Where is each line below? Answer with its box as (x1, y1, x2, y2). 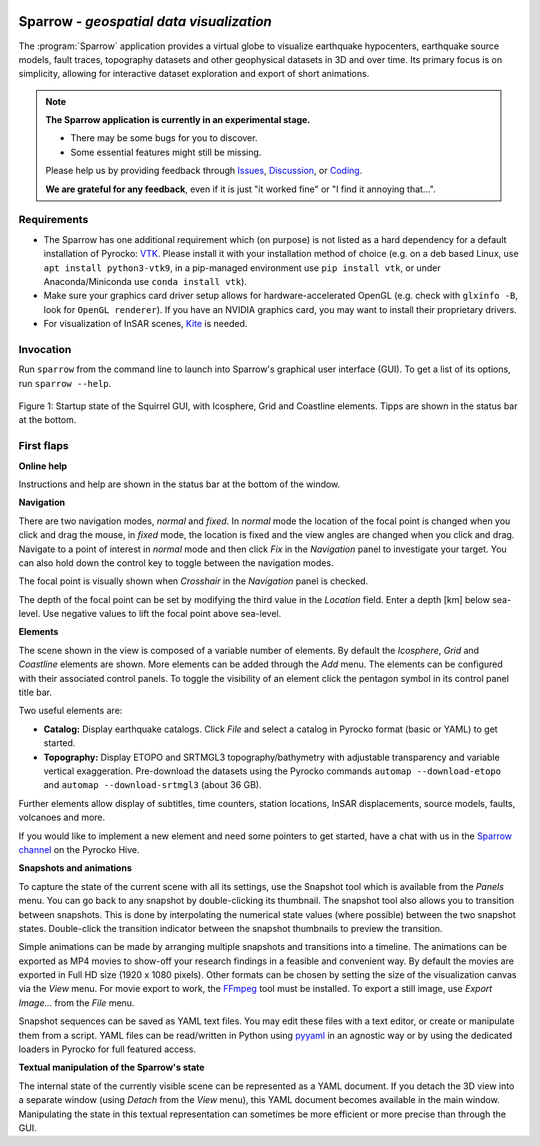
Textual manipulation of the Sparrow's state (18, 1061, 205, 1074)
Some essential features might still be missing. (70, 146, 262, 158)
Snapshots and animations (18, 862, 132, 874)
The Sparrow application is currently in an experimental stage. (45, 114, 311, 126)
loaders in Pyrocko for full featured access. (18, 1043, 197, 1055)
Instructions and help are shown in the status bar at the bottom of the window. (18, 478, 341, 490)
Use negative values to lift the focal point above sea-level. (42, 608, 282, 620)
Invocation (18, 342, 72, 356)
